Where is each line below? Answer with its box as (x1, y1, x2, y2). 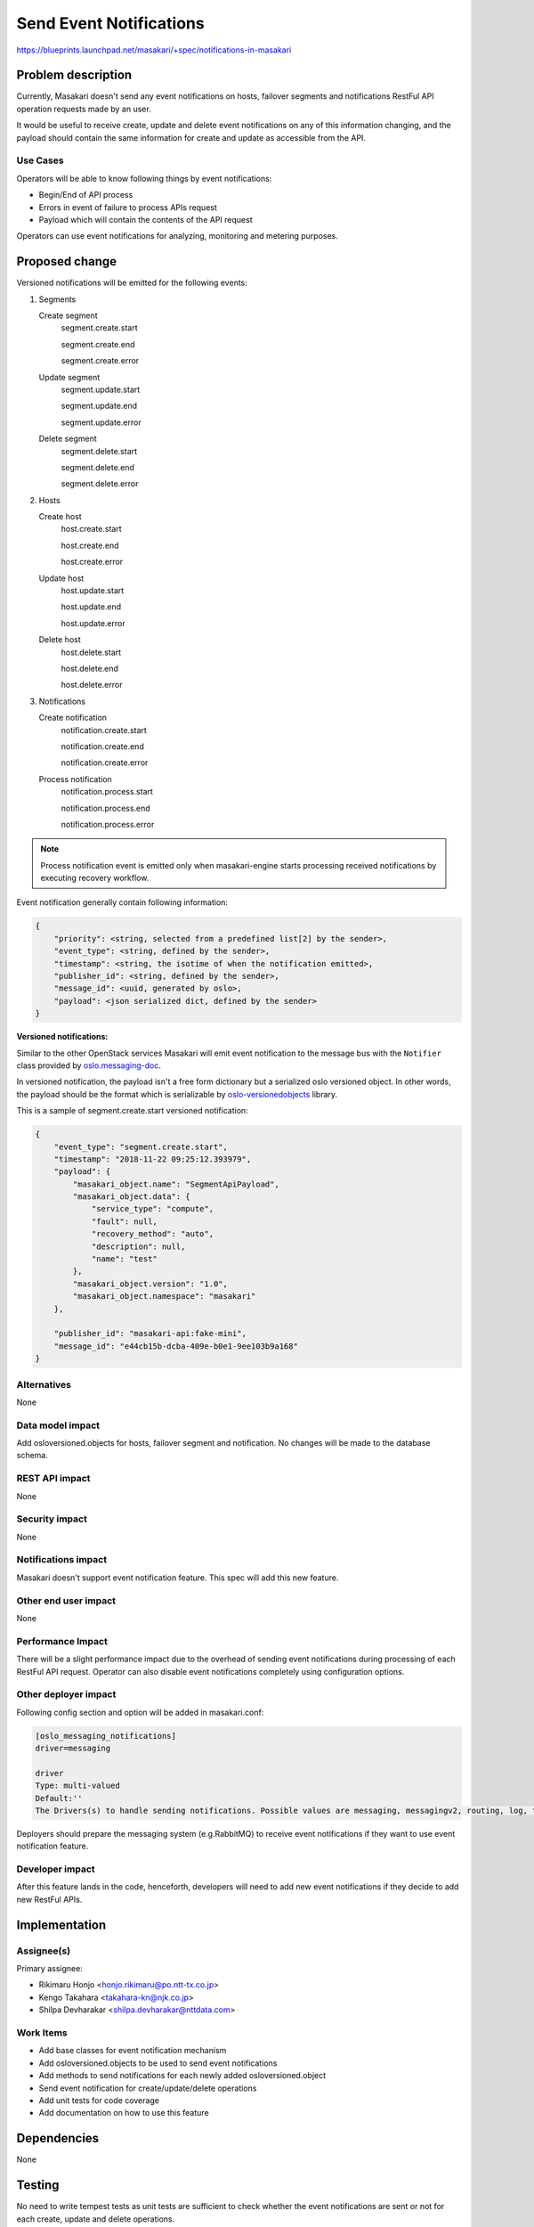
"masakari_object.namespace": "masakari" (72, 1292, 256, 1301)
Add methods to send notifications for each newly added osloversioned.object (38, 2070, 327, 2081)
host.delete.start (61, 647, 122, 657)
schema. (16, 1450, 48, 1461)
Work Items (16, 2027, 68, 2039)
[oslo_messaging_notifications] (35, 1731, 177, 1741)
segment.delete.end (61, 461, 135, 472)
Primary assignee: (16, 1963, 84, 1974)
